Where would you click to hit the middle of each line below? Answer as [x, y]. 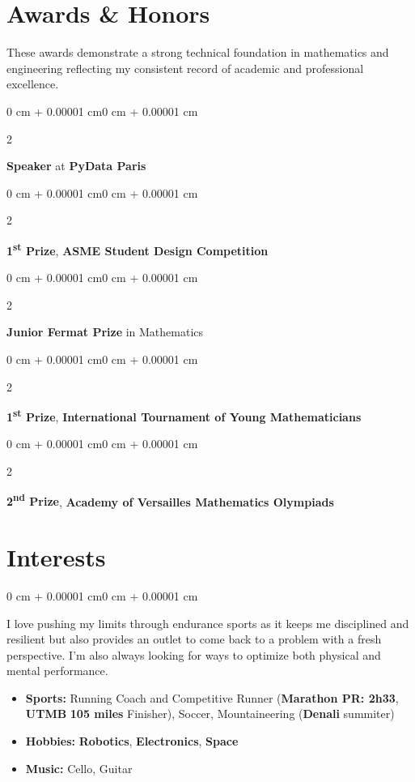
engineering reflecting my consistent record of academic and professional [185, 68]
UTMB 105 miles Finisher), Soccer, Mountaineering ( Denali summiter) [210, 714]
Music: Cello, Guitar [79, 768]
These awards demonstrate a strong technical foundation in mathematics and [198, 52]
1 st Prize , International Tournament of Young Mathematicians [184, 415]
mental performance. [57, 671]
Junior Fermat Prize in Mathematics [105, 332]
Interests [56, 556]
